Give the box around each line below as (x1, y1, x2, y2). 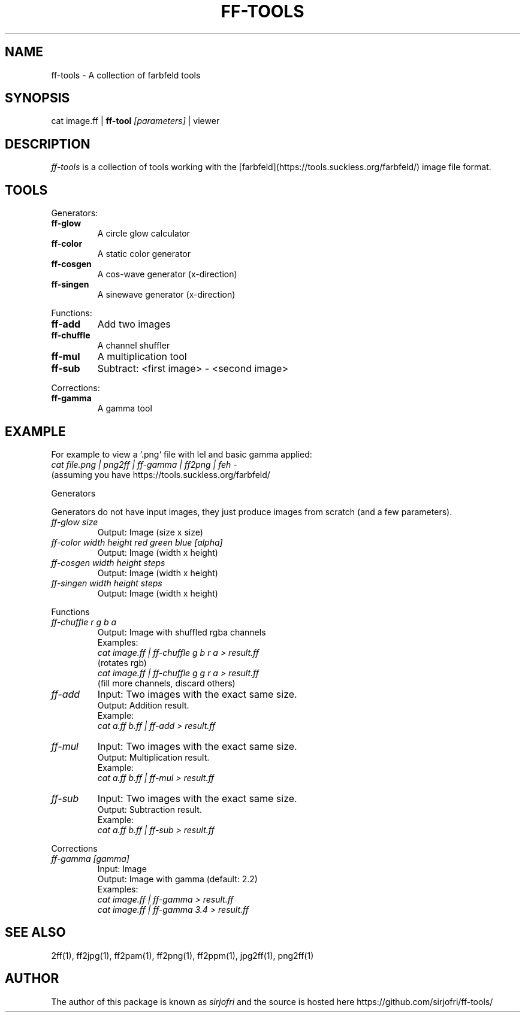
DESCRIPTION (5, 136, 90, 152)
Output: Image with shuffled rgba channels (97, 626, 266, 637)
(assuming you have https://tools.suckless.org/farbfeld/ (51, 469, 270, 480)
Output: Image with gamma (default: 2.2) (97, 873, 258, 884)
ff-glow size (51, 516, 98, 527)
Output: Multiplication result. (97, 752, 210, 762)
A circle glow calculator (97, 228, 190, 239)
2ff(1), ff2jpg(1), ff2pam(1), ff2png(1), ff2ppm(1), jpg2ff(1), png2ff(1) (51, 950, 314, 961)
